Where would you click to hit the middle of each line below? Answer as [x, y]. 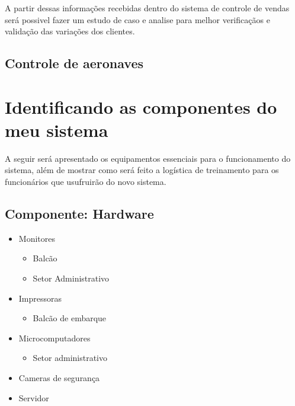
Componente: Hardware [79, 214]
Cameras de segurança [59, 378]
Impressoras [40, 298]
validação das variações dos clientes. [70, 31]
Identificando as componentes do [141, 106]
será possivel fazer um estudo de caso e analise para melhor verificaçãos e [137, 19]
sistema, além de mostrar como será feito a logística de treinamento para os [142, 170]
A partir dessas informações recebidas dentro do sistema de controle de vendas [147, 8]
